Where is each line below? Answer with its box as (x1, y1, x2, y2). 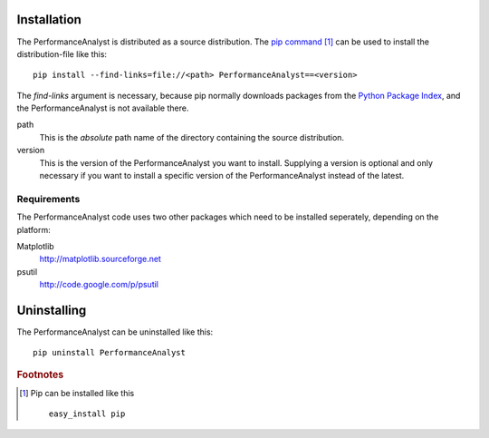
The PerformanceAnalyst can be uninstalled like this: (16, 326, 214, 337)
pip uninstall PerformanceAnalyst (33, 347, 186, 358)
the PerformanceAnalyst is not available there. (16, 102, 189, 113)
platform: (16, 224, 52, 235)
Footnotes (16, 368, 64, 381)
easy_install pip (48, 409, 126, 419)
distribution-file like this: (16, 48, 108, 59)
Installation (16, 12, 81, 27)
